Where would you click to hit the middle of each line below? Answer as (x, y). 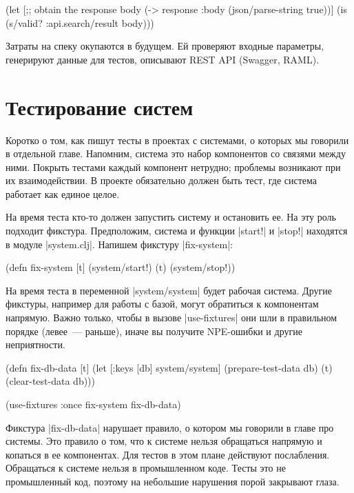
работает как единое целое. (63, 193)
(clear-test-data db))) (51, 381)
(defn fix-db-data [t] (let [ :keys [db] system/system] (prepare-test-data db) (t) (169, 367)
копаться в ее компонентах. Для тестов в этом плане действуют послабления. (168, 454)
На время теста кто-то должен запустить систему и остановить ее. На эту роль (171, 217)
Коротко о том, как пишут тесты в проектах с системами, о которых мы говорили (177, 140)
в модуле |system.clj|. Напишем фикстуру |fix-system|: (119, 244)
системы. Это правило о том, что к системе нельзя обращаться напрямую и (164, 441)
